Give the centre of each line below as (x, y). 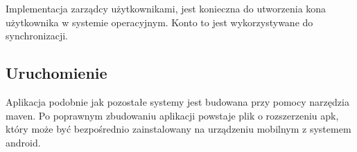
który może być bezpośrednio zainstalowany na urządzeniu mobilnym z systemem (178, 129)
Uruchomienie (56, 73)
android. (23, 142)
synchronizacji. (37, 36)
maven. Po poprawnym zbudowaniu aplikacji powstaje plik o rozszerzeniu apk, (172, 115)
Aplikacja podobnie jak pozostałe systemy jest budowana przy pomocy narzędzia (177, 101)
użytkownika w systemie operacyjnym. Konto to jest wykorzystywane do (159, 22)
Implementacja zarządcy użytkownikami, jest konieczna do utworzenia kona (166, 8)
